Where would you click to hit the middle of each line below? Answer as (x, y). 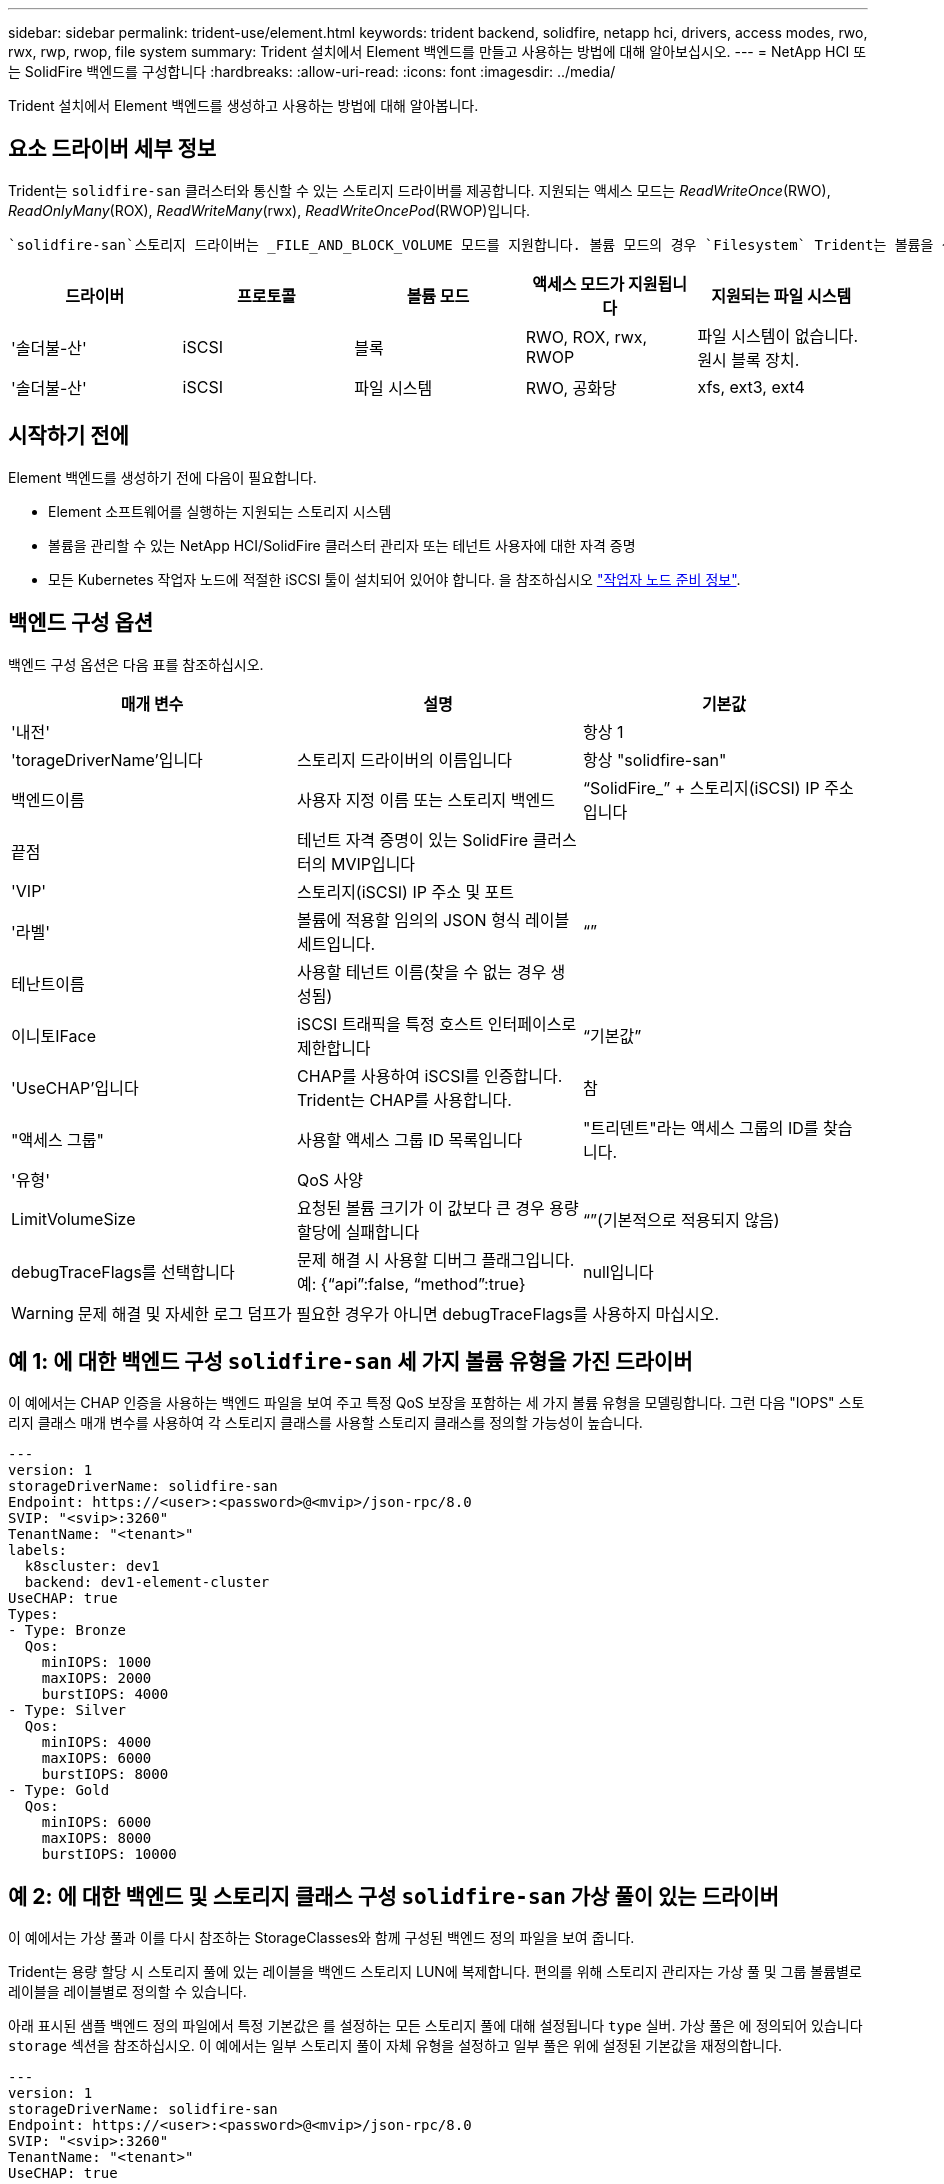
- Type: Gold (59, 1790)
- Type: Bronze (67, 1630)
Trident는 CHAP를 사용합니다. (404, 1099)
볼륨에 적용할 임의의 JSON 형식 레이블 (433, 919)
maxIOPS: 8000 (96, 1838)
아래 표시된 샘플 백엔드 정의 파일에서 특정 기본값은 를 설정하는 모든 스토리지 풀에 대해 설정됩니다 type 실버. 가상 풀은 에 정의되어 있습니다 (435, 2026)
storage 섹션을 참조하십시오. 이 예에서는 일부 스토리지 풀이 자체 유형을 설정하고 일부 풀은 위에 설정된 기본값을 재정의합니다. (395, 2046)
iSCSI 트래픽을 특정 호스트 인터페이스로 (436, 1023)
